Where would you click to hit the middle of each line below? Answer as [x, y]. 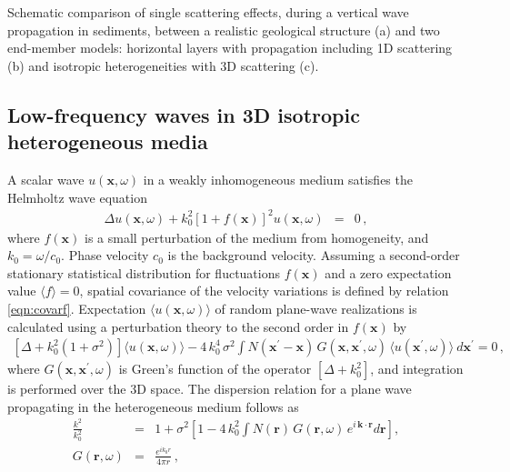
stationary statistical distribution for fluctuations [144, 272]
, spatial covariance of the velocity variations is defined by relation [264, 291]
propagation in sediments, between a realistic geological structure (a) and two [224, 30]
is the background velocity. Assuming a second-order [314, 255]
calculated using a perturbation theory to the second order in [178, 326]
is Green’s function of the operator [215, 369]
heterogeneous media [108, 141]
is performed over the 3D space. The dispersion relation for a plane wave [210, 389]
